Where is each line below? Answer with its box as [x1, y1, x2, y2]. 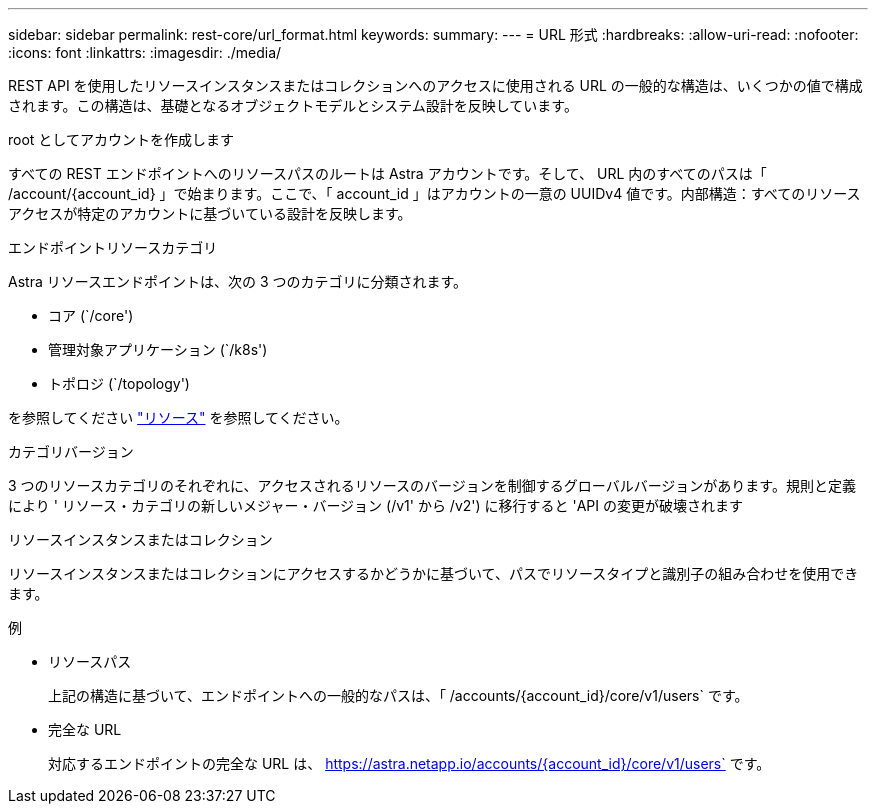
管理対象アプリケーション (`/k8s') [48, 341, 268, 358]
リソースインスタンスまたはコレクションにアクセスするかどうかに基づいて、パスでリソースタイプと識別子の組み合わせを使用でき [8, 565, 859, 582]
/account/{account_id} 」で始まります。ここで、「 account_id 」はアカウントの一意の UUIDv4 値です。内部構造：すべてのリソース [8, 185, 861, 202]
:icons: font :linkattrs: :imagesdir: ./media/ [8, 44, 282, 61]
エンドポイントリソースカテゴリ [8, 239, 218, 256]
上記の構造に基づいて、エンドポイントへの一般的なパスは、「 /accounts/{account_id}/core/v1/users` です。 [48, 687, 749, 704]
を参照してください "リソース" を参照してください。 [8, 409, 349, 426]
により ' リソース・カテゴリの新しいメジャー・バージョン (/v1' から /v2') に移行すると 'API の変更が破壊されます [8, 497, 743, 514]
